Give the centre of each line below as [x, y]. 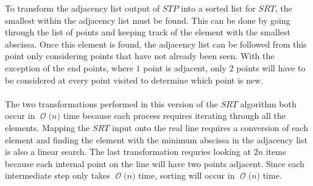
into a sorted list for [218, 8]
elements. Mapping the [47, 127]
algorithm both [268, 103]
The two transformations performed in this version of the [111, 103]
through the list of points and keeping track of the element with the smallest [148, 32]
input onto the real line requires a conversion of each [210, 127]
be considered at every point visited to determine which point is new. [134, 80]
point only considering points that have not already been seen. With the [140, 56]
